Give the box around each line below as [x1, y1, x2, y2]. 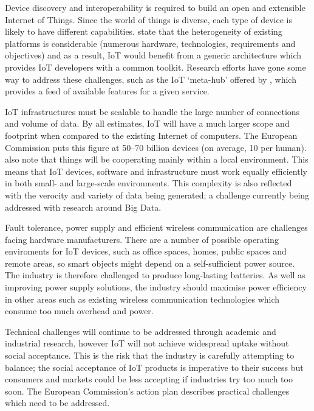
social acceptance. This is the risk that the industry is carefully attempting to [5, 349, 295, 362]
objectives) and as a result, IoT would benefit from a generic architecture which [5, 49, 302, 61]
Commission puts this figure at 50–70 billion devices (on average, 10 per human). [5, 141, 307, 153]
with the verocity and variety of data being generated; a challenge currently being [5, 188, 310, 201]
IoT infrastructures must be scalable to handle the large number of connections [5, 105, 300, 118]
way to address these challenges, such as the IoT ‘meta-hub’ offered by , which [5, 72, 296, 85]
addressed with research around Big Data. [5, 200, 162, 213]
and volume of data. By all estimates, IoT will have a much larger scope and [5, 117, 290, 130]
